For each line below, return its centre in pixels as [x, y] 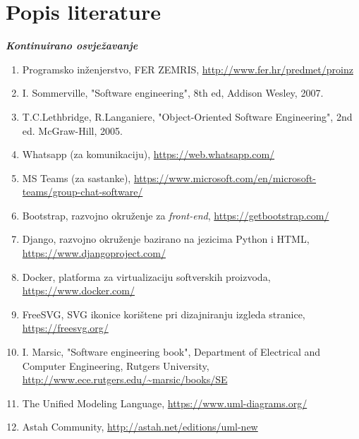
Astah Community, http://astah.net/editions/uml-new [140, 427]
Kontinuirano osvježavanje [72, 46]
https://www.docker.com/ [78, 290]
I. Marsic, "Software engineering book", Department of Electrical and [171, 352]
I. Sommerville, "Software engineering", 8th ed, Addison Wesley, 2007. [173, 93]
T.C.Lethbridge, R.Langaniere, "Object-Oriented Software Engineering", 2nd [187, 116]
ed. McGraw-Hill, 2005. [72, 130]
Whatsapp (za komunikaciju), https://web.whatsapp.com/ [148, 154]
